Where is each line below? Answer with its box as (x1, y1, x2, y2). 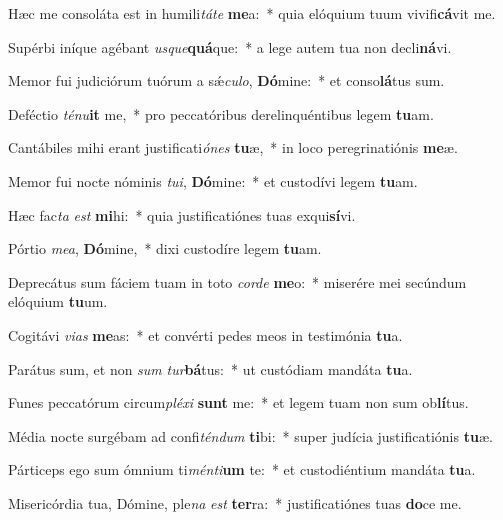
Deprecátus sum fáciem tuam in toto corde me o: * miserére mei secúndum (8, 271, 467, 292)
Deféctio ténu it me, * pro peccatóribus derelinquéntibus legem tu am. (8, 103, 434, 124)
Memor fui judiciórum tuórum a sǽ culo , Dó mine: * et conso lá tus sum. (8, 70, 445, 91)
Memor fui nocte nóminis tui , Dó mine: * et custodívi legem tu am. (8, 170, 418, 191)
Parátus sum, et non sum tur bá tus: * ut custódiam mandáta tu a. (8, 358, 413, 379)
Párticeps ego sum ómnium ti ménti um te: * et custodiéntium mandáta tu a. (8, 459, 476, 480)
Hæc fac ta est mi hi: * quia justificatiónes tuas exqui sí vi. (8, 204, 356, 225)
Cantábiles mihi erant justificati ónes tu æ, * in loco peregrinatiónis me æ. (8, 137, 458, 158)
